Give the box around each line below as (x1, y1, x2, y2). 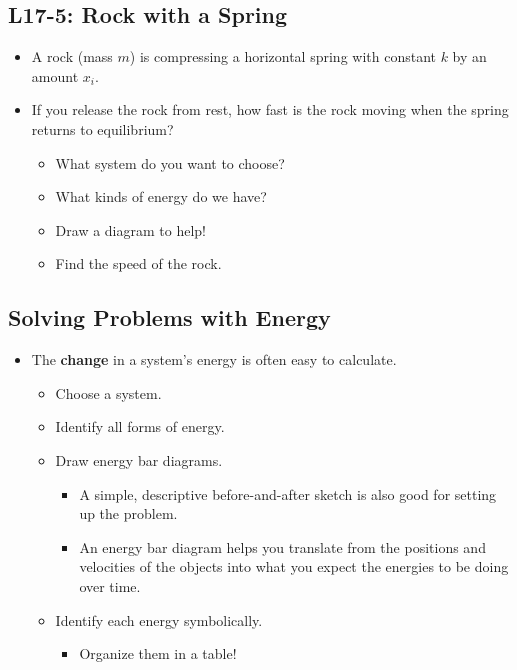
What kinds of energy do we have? (55, 186, 267, 207)
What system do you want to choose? (55, 152, 285, 173)
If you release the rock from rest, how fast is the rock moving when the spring (31, 99, 509, 120)
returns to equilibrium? (31, 118, 174, 139)
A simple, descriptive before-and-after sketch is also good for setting (79, 483, 497, 504)
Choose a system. (55, 382, 162, 403)
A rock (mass (31, 46, 113, 67)
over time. (79, 575, 141, 596)
